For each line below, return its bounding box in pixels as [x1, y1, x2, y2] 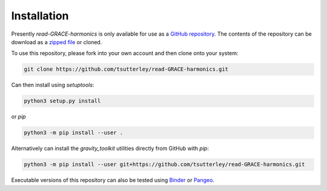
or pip [11, 113, 27, 120]
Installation [11, 9, 69, 22]
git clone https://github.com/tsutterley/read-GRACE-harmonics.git [24, 66, 229, 73]
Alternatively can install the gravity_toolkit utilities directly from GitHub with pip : [11, 145, 209, 152]
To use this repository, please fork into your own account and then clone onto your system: [11, 50, 239, 57]
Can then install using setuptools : [11, 82, 94, 89]
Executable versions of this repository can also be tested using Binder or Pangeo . [11, 176, 215, 184]
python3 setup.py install [24, 97, 101, 105]
